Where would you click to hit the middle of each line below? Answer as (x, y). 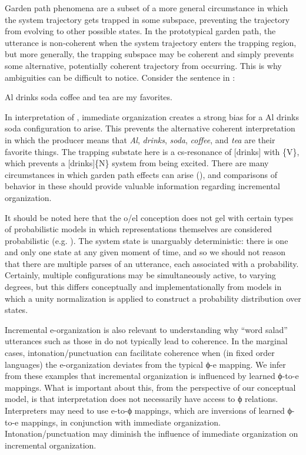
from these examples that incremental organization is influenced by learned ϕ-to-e (152, 376)
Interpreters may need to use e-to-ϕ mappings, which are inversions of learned (145, 410)
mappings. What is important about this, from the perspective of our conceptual (150, 387)
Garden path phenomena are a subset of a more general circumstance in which (147, 8)
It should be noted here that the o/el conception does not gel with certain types (149, 217)
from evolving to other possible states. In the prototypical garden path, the (140, 31)
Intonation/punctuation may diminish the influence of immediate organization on (152, 433)
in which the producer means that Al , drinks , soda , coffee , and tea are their (140, 139)
